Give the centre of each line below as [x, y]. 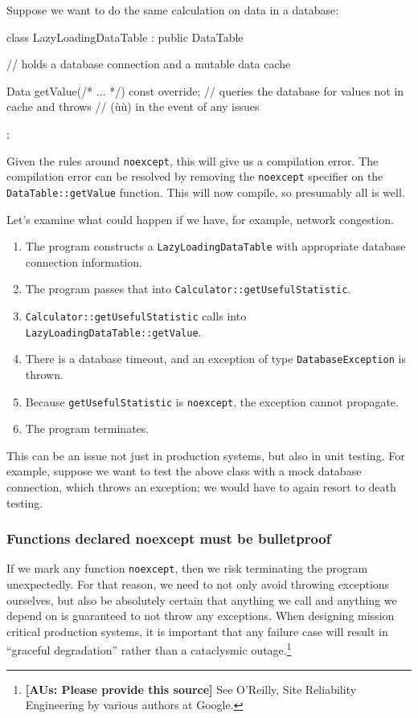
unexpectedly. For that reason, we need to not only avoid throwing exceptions [198, 584]
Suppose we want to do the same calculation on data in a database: [173, 10]
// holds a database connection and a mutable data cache [149, 64]
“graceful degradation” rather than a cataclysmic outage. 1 [149, 649]
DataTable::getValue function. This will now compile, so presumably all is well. [206, 192]
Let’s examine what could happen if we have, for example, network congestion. [200, 219]
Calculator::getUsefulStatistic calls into [136, 316]
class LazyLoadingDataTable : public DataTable [125, 37]
